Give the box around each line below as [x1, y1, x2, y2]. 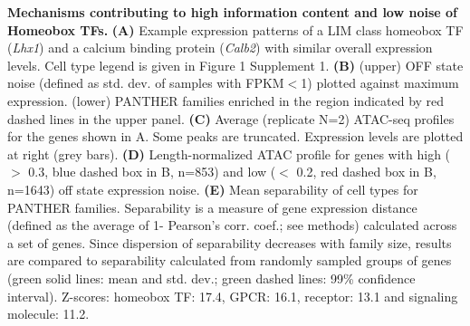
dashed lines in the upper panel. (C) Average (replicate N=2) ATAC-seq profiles [7, 109, 455, 128]
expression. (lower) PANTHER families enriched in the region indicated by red [7, 91, 445, 110]
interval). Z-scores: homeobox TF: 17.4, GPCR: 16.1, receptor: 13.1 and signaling [7, 286, 458, 305]
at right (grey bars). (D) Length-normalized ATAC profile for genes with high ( [7, 144, 451, 163]
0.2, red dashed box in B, [296, 162, 436, 181]
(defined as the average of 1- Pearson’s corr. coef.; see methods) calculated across [7, 216, 457, 235]
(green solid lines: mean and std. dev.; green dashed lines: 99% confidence [7, 268, 416, 287]
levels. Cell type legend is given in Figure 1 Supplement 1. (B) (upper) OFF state [7, 55, 464, 74]
